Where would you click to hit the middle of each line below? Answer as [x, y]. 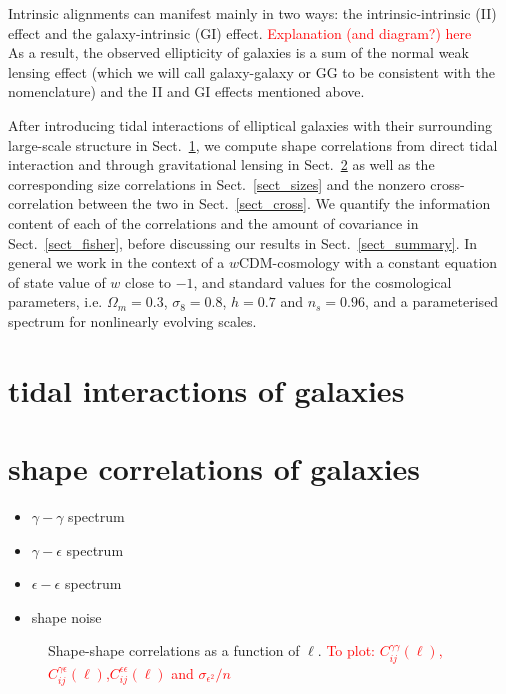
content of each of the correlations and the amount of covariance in [213, 222]
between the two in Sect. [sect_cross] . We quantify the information [284, 203]
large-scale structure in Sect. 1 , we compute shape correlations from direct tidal [253, 144]
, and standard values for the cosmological [322, 281]
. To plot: [346, 650]
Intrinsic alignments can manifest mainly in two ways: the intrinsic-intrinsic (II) [252, 13]
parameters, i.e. [55, 301]
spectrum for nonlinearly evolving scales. [132, 320]
